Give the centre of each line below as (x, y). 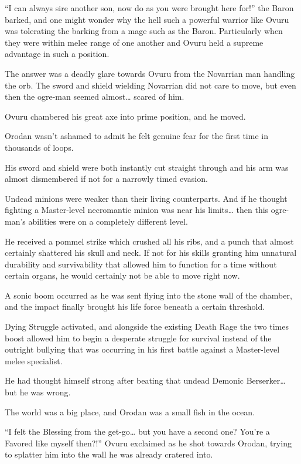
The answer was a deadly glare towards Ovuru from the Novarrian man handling (150, 73)
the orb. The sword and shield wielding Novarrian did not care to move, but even (150, 85)
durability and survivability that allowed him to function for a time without (141, 264)
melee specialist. (34, 360)
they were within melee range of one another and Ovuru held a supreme (134, 42)
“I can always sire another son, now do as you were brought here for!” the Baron (149, 8)
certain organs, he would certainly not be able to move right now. (122, 275)
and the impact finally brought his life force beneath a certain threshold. (135, 306)
